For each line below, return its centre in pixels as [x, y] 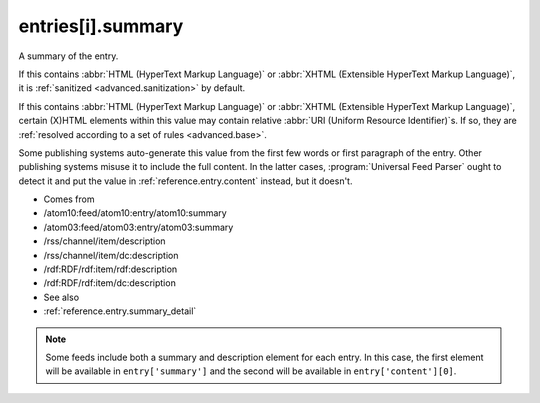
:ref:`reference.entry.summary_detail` [120, 311]
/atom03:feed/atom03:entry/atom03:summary [138, 227]
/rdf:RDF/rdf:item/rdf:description [110, 269]
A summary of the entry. [68, 56]
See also [61, 297]
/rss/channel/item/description [104, 241]
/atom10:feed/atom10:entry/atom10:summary [135, 213]
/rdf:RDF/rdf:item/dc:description [110, 283]
